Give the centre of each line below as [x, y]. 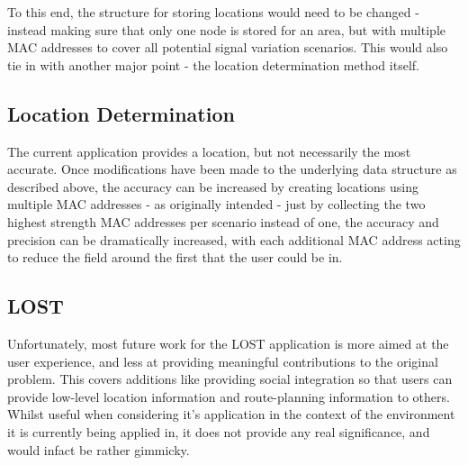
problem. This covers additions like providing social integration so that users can [230, 379]
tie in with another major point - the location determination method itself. [213, 64]
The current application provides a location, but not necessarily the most [209, 151]
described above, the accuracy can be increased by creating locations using [213, 186]
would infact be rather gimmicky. [99, 449]
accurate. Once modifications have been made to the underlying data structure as [232, 169]
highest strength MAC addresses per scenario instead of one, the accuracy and [223, 221]
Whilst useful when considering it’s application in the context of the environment [231, 414]
